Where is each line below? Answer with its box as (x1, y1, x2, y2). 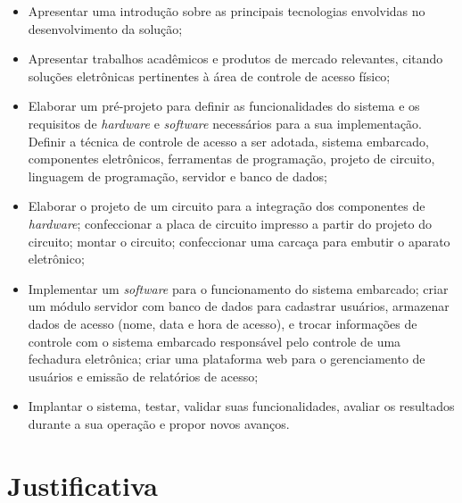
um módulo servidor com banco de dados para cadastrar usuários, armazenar (28, 297, 450, 315)
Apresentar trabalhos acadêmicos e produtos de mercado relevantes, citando (28, 49, 443, 68)
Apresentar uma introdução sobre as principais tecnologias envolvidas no (28, 2, 425, 20)
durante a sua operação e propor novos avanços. (28, 414, 290, 432)
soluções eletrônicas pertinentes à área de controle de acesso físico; (28, 66, 391, 85)
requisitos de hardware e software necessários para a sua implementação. (28, 113, 422, 132)
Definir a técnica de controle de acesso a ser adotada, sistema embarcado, (28, 131, 429, 150)
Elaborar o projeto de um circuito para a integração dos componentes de (28, 197, 425, 215)
